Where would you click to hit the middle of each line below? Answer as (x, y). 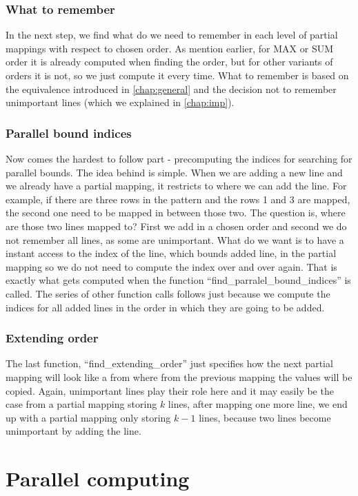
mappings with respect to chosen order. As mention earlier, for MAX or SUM (170, 48)
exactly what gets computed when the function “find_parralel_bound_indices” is (178, 280)
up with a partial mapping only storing (88, 417)
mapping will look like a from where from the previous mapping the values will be (179, 376)
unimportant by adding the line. (73, 431)
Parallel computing (98, 478)
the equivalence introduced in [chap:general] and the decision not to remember (171, 89)
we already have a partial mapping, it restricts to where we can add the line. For (176, 186)
